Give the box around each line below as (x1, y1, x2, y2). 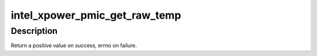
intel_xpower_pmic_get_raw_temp (11, 9, 181, 22)
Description (11, 26, 58, 36)
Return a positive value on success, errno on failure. (11, 42, 137, 49)
